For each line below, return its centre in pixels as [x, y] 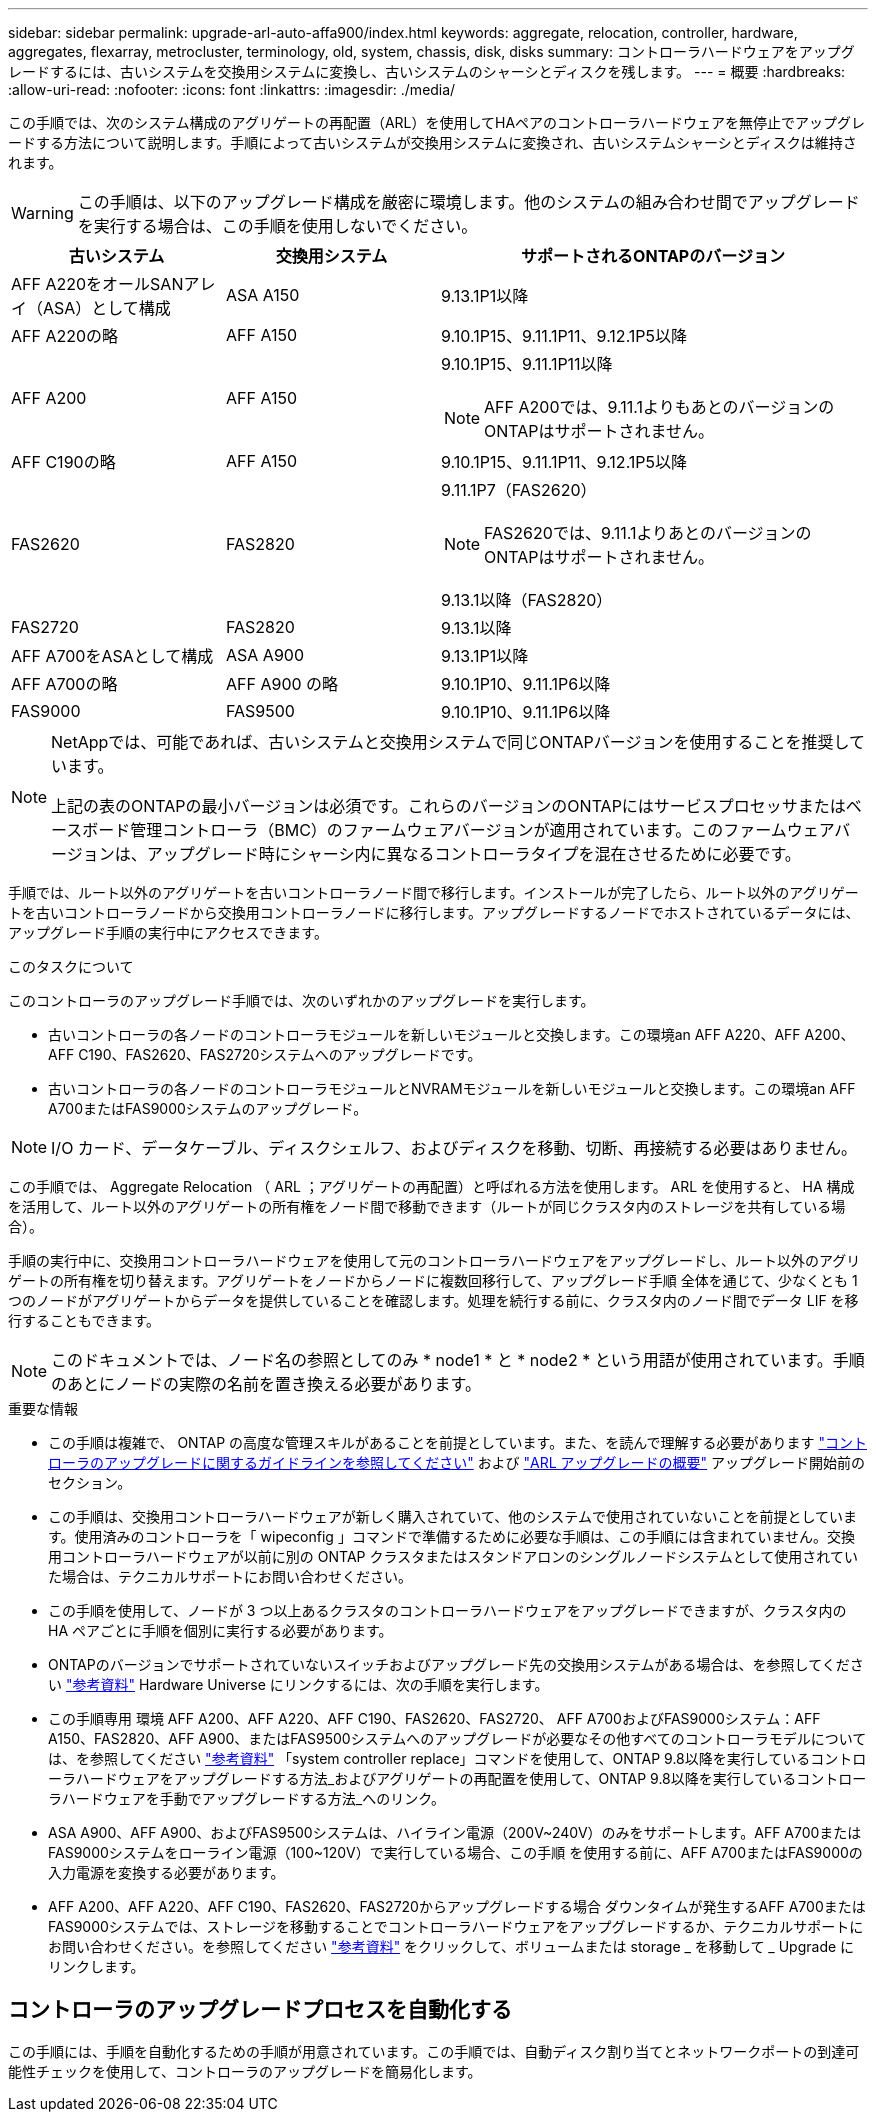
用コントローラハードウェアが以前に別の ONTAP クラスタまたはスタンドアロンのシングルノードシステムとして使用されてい [453, 1556]
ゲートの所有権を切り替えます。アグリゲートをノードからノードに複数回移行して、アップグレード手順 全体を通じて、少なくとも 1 [433, 1280]
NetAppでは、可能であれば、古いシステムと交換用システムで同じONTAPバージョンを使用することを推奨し [450, 742]
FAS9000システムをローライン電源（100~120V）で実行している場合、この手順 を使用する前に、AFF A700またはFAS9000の [455, 1852]
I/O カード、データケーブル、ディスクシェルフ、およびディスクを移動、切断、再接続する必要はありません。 [454, 1148]
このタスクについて [71, 966]
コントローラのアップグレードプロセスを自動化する [260, 2010]
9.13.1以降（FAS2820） [527, 600]
